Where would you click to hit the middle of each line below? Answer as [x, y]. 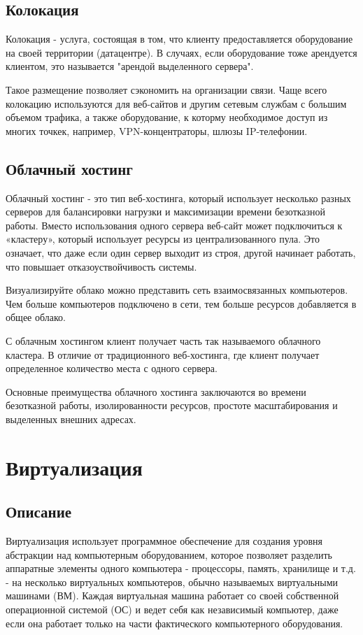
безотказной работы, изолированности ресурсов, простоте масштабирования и [172, 405]
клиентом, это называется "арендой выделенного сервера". [130, 66]
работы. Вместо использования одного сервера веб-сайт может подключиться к [174, 225]
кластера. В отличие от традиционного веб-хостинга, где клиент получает [163, 354]
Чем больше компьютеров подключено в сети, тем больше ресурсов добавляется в [181, 303]
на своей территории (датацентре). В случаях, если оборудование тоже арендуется [181, 52]
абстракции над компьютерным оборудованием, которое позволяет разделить [169, 554]
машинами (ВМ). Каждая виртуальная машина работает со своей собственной [172, 595]
